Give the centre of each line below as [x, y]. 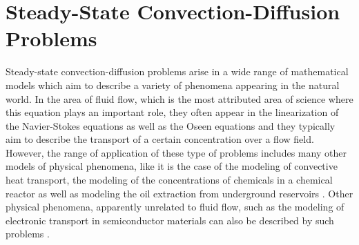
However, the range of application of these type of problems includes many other [176, 152]
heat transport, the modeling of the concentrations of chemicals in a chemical [169, 180]
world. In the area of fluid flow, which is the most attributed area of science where [179, 98]
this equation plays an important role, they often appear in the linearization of [172, 112]
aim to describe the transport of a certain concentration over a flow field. [160, 139]
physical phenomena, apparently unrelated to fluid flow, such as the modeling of [175, 207]
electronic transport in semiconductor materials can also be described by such [170, 220]
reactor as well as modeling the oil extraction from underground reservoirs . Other [179, 193]
